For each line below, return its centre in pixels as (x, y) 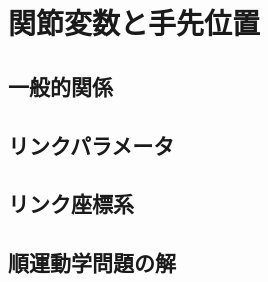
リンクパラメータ (91, 144)
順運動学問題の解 (92, 262)
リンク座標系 (71, 203)
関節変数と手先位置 (134, 22)
